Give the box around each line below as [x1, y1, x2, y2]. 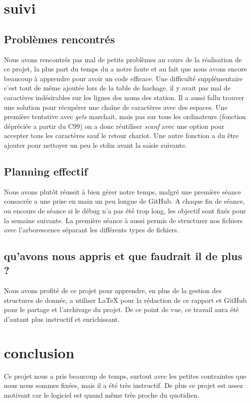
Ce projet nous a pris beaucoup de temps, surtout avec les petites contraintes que [4, 370, 247, 381]
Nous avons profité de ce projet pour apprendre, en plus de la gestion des [4, 285, 222, 296]
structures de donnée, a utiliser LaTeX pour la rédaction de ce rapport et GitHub [4, 295, 247, 305]
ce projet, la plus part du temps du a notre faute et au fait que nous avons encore [4, 64, 247, 74]
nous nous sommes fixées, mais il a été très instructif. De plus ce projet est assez [4, 380, 243, 390]
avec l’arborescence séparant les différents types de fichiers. [4, 225, 179, 235]
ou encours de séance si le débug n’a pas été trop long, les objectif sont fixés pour [4, 205, 246, 215]
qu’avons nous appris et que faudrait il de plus [4, 248, 242, 263]
